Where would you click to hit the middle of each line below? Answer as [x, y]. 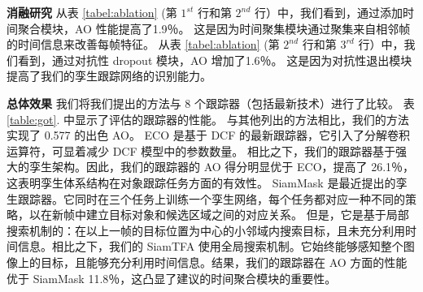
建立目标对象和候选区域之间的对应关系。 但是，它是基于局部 [247, 215]
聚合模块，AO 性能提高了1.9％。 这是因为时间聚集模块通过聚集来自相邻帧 [214, 28]
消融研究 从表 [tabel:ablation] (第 [92, 12]
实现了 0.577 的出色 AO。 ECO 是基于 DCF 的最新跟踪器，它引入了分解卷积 [209, 135]
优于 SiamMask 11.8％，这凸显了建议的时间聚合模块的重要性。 [172, 278]
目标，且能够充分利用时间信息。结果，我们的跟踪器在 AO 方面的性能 [224, 262]
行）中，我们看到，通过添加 [329, 12]
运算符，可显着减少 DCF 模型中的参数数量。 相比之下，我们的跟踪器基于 [201, 150]
